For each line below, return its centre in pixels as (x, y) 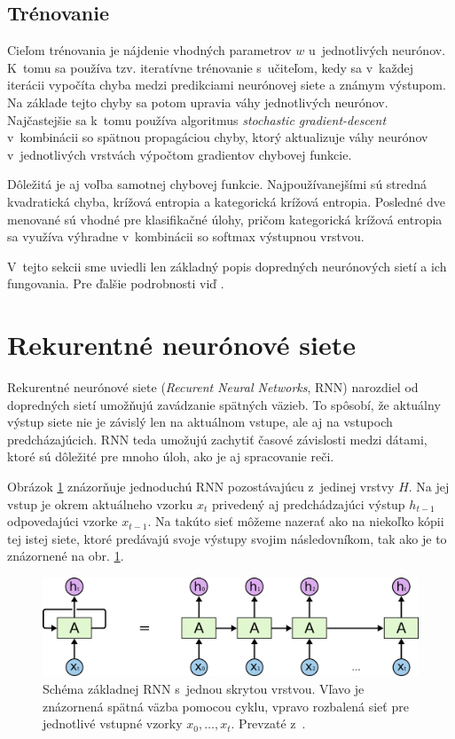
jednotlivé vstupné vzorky (113, 723)
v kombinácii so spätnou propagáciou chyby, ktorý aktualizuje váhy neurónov (218, 137)
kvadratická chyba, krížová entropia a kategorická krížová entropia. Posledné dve (227, 201)
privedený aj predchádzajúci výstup (309, 503)
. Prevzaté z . (268, 723)
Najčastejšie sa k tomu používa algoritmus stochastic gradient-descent (197, 119)
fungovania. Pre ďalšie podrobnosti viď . (116, 283)
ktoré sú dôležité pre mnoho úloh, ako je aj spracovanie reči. (171, 456)
